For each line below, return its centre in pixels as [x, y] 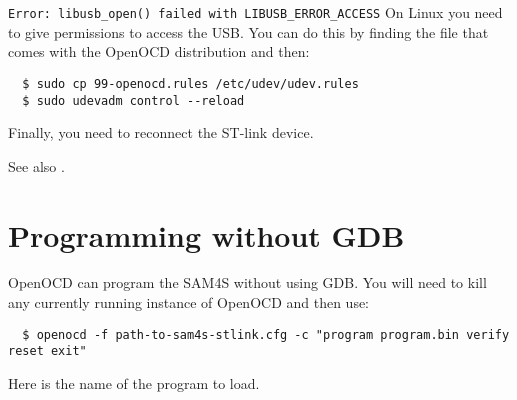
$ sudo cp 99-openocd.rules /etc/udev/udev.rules [190, 83]
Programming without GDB [206, 234]
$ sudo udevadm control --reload [133, 100]
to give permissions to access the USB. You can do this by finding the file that [248, 31]
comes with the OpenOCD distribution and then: [159, 51]
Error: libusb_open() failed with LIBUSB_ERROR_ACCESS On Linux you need [255, 12]
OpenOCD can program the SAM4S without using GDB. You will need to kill [247, 282]
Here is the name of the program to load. [134, 382]
